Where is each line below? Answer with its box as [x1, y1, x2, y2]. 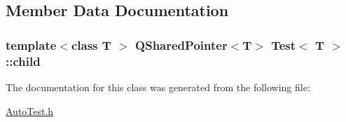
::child [6, 52, 41, 69]
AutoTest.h [6, 103, 54, 118]
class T [71, 36, 111, 53]
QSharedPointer [135, 36, 228, 53]
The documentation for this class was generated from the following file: [6, 79, 310, 94]
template [6, 36, 57, 53]
